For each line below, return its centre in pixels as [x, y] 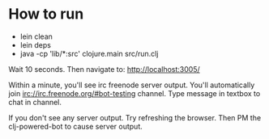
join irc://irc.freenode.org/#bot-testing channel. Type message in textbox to [134, 93]
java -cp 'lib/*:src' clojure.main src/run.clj [89, 53]
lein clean [36, 36]
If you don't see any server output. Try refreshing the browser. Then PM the [135, 117]
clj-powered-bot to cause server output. [76, 126]
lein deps [35, 44]
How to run [46, 14]
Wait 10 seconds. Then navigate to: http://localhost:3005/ [104, 69]
